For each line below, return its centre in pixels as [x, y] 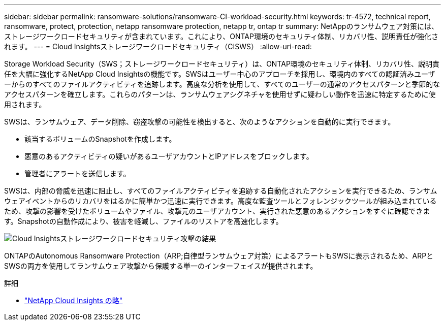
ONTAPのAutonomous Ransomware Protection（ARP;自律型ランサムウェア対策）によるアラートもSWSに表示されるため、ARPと [219, 256]
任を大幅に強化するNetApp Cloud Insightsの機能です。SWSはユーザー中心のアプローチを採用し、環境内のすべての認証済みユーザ [220, 74]
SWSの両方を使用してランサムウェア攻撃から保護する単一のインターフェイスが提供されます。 [161, 266]
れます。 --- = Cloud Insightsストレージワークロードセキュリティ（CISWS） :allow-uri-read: [158, 46]
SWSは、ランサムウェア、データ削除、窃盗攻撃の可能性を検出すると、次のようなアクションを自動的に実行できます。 [200, 122]
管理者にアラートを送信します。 [77, 173]
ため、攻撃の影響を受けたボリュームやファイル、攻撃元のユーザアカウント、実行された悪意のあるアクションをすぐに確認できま [217, 211]
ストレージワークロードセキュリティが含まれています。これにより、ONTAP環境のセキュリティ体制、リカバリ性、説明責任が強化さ [221, 36]
